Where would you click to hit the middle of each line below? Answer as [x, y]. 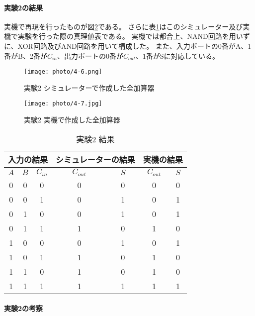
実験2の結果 [24, 7]
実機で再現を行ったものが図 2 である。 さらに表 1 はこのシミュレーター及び [124, 26]
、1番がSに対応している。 [177, 55]
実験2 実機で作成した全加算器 [72, 120]
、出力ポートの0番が [90, 55]
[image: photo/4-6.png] [63, 72]
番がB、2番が [26, 55]
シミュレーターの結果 [95, 159]
